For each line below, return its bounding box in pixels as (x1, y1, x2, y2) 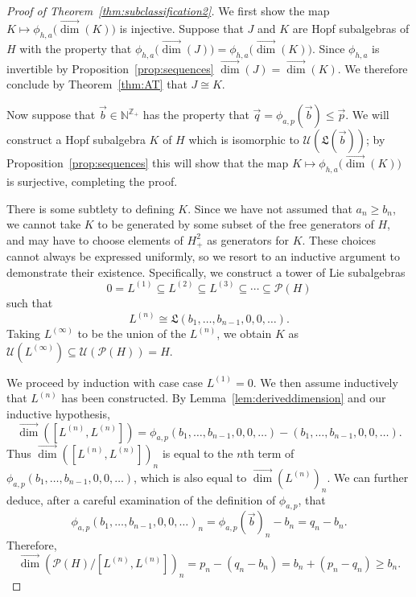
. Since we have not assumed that (187, 200, 352, 216)
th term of (243, 444, 294, 461)
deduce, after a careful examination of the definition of (6, 491, 276, 508)
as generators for (207, 231, 289, 248)
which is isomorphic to (188, 131, 299, 148)
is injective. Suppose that (119, 19, 244, 36)
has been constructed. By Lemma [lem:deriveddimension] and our (61, 389, 386, 406)
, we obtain (216, 324, 272, 341)
